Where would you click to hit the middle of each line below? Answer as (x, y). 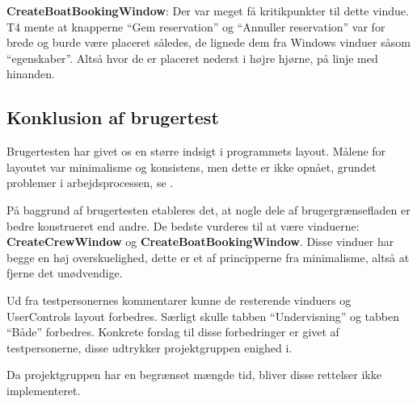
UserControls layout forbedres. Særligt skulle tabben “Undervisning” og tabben (203, 316)
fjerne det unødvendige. (65, 273)
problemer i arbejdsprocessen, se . (90, 183)
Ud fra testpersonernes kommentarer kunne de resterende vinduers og (179, 300)
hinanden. (31, 74)
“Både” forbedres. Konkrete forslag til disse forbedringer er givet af (173, 332)
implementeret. (44, 390)
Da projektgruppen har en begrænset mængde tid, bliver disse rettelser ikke (194, 375)
